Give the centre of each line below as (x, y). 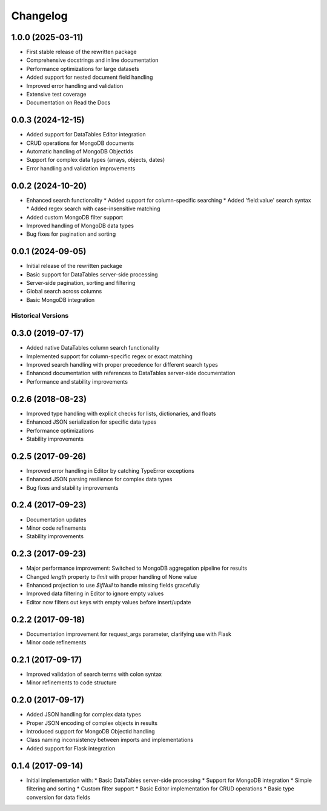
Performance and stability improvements (77, 381)
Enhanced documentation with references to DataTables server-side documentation (131, 373)
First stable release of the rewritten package (81, 52)
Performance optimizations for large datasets (83, 68)
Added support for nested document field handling (90, 77)
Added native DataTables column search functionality (93, 348)
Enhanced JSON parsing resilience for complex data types (99, 479)
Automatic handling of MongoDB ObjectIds (80, 152)
